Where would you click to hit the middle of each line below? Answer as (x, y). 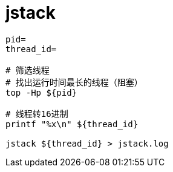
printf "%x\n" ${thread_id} (72, 124)
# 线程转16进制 (37, 114)
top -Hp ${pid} (41, 92)
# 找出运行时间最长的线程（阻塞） (74, 82)
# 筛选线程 (28, 70)
